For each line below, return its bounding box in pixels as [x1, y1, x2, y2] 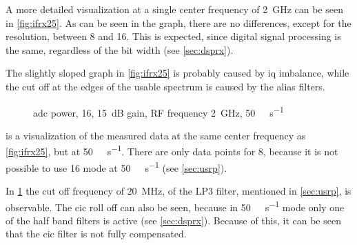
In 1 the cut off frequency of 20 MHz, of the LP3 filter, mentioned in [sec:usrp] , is [6, 183, 351, 197]
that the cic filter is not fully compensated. [6, 226, 187, 241]
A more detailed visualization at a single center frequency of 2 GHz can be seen [6, 2, 344, 16]
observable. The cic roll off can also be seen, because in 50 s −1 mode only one [6, 197, 345, 214]
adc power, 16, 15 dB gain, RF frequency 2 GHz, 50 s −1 [33, 103, 284, 119]
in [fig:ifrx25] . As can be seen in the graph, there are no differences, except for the [6, 15, 351, 30]
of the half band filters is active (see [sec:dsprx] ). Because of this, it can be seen [6, 213, 341, 227]
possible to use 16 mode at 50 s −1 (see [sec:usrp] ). [6, 158, 227, 175]
